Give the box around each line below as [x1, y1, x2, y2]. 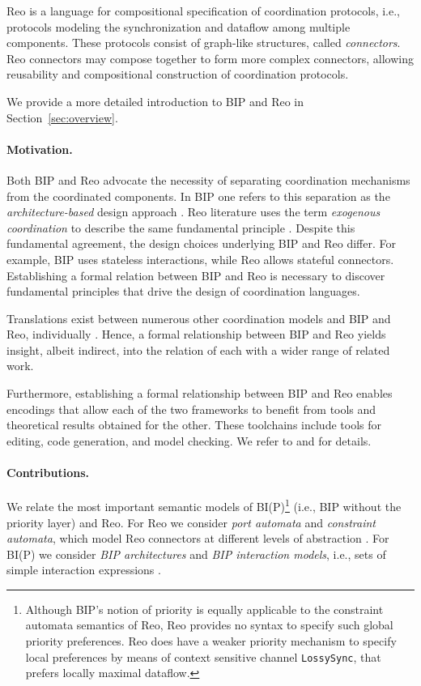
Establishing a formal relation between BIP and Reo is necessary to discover [6, 266, 385, 283]
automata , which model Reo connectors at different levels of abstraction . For [6, 530, 389, 547]
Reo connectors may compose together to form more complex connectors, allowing [6, 49, 414, 66]
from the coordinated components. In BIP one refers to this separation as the [6, 187, 390, 204]
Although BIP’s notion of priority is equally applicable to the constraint [25, 600, 384, 617]
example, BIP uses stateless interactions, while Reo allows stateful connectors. [6, 250, 394, 267]
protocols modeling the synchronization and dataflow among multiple [6, 18, 351, 35]
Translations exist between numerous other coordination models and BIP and [6, 309, 391, 326]
